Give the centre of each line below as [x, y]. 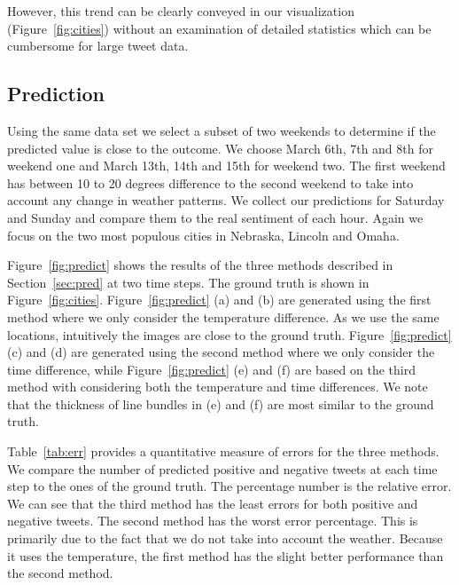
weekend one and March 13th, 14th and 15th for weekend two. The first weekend [226, 166]
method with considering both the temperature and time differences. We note [218, 387]
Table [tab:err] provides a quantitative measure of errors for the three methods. [223, 451]
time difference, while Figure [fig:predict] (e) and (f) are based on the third [211, 369]
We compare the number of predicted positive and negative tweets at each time [222, 468]
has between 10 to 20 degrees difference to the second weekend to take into [210, 182]
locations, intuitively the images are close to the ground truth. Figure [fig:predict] [229, 334]
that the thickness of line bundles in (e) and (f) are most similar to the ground [221, 403]
